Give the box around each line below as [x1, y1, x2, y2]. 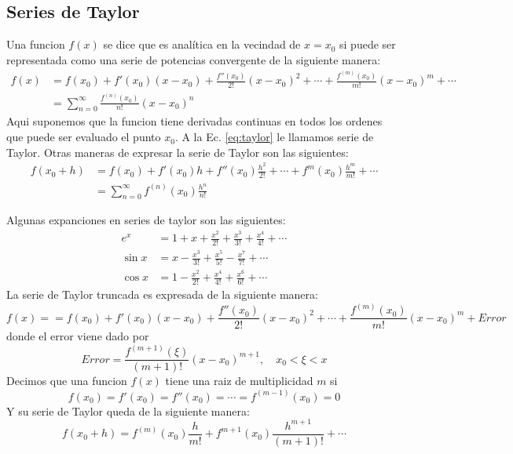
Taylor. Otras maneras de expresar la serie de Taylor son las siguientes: [6, 143, 349, 160]
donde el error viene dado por [6, 328, 149, 344]
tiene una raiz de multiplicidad [165, 372, 313, 389]
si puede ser [339, 36, 396, 53]
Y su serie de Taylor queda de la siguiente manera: [6, 402, 250, 419]
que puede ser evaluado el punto [6, 129, 161, 145]
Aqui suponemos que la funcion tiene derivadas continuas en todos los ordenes [6, 113, 383, 129]
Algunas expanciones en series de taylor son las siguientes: [6, 212, 286, 228]
